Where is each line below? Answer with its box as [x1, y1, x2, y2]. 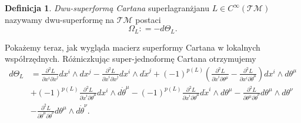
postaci [135, 13, 161, 25]
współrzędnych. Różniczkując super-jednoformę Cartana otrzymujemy [5, 52, 256, 65]
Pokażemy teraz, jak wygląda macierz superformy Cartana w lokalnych [5, 41, 260, 53]
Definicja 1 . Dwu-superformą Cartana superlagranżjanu [5, 2, 209, 14]
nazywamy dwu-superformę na [5, 13, 115, 25]
